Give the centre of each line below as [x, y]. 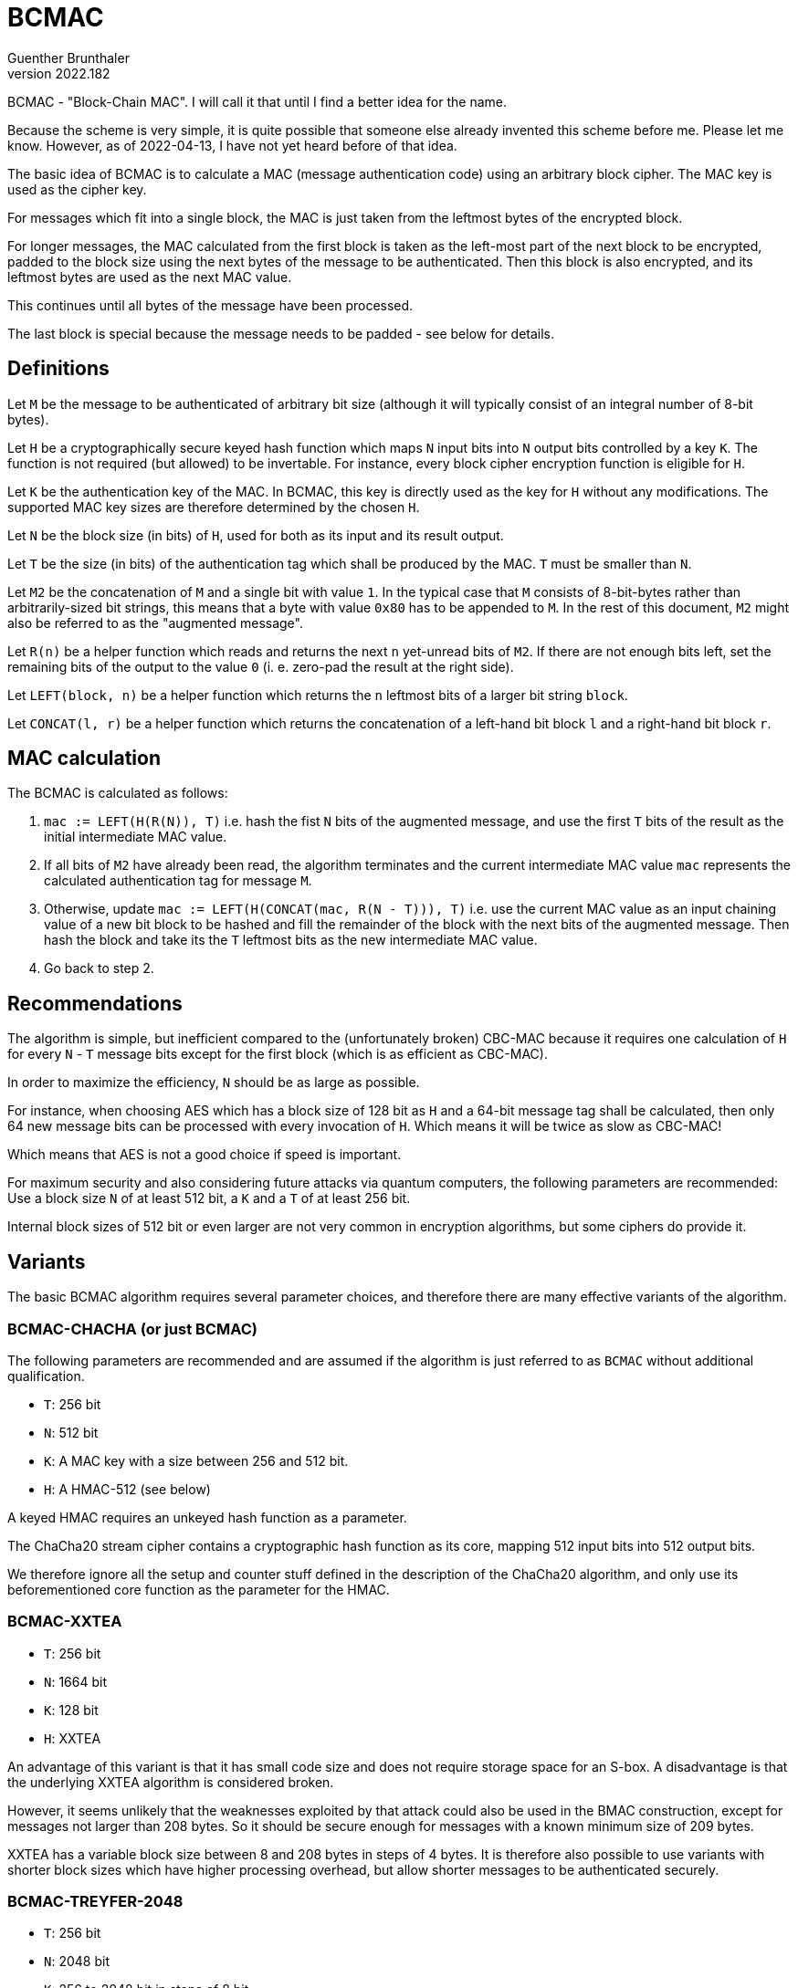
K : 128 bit [71, 1710]
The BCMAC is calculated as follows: [118, 793]
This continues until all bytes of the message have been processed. [210, 305]
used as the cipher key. [77, 189]
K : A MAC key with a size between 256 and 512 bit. [196, 1460]
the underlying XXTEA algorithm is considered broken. [171, 1782]
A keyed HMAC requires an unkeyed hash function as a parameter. [207, 1517]
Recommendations [95, 1003]
